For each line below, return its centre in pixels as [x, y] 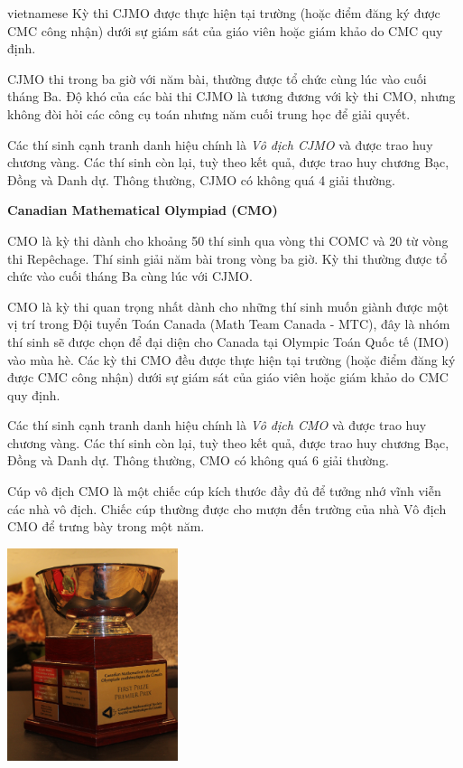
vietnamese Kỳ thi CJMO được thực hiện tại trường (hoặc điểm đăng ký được [224, 13]
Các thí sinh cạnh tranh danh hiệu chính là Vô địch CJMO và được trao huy [220, 144]
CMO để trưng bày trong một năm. [106, 526]
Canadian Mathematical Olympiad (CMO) [143, 210]
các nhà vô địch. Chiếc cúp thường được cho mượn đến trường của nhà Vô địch [227, 508]
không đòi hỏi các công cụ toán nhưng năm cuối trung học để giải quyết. [209, 113]
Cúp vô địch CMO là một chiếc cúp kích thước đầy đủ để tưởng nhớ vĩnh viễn [224, 491]
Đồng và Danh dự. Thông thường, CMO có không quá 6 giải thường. [198, 460]
